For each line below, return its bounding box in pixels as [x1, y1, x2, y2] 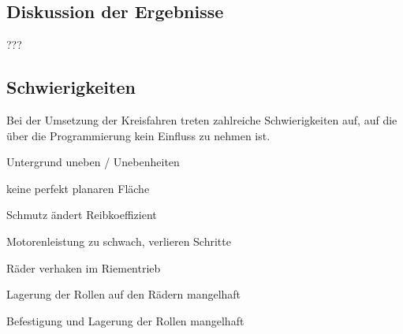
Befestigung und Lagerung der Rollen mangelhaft [6, 312, 244, 328]
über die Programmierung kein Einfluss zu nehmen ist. [6, 127, 271, 143]
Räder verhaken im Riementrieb [6, 259, 161, 276]
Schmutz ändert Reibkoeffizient [6, 206, 157, 223]
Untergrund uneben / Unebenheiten [6, 154, 180, 170]
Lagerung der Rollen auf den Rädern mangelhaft [6, 286, 241, 302]
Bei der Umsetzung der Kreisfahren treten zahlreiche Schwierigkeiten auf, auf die [6, 112, 397, 128]
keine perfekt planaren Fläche [6, 180, 150, 196]
